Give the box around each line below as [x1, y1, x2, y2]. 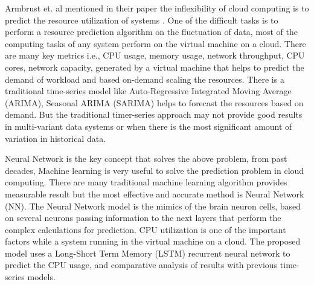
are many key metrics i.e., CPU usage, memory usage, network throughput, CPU [5, 49, 305, 62]
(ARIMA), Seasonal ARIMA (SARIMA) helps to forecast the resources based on [5, 96, 304, 109]
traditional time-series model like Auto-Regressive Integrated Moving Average [5, 85, 292, 97]
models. [27, 271, 56, 283]
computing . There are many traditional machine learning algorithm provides [5, 176, 287, 188]
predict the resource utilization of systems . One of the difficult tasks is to [5, 13, 278, 26]
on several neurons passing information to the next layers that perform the [5, 211, 281, 224]
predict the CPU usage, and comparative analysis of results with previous [5, 258, 278, 271]
